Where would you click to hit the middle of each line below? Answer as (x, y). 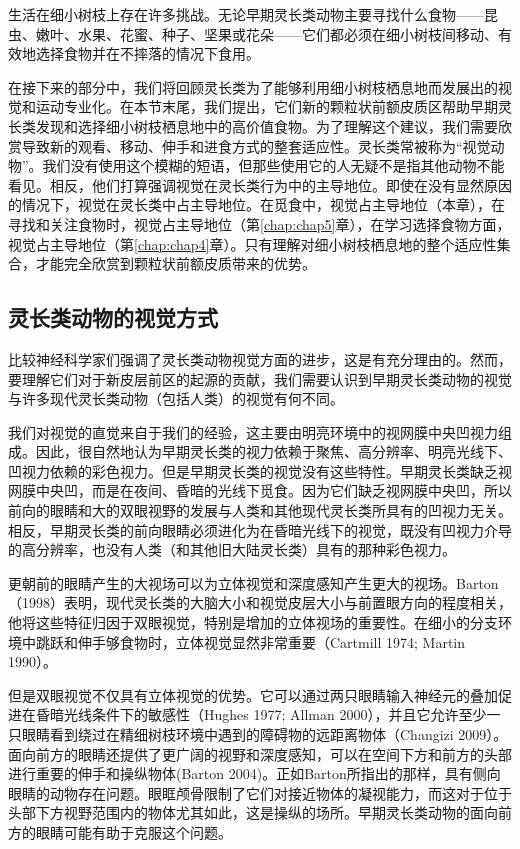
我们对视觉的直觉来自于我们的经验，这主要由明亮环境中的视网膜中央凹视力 (253, 431)
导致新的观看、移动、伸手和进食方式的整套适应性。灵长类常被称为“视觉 (256, 145)
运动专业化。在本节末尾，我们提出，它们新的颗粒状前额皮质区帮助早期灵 (273, 106)
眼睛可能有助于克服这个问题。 (133, 831)
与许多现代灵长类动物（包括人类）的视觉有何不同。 (176, 398)
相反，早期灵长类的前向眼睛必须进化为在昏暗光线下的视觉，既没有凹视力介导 (260, 529)
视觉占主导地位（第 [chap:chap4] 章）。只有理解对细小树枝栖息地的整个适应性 (252, 243)
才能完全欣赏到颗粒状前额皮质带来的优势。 (175, 263)
